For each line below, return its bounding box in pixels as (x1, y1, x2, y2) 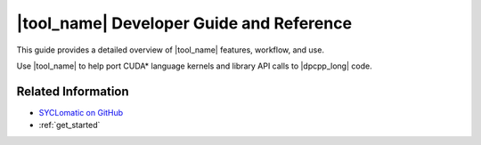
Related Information (16, 84, 129, 99)
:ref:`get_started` (38, 120, 101, 131)
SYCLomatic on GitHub (38, 107, 124, 117)
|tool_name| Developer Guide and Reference (16, 13, 352, 33)
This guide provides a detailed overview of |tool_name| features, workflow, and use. (16, 44, 325, 55)
